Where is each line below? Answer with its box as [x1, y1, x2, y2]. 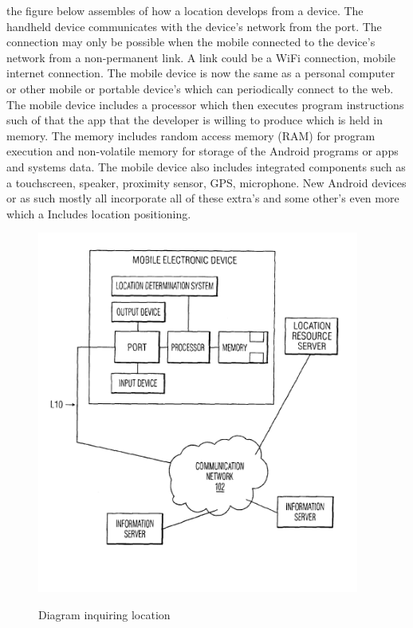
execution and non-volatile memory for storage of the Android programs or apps [6, 143, 399, 159]
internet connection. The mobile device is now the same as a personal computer [6, 65, 395, 81]
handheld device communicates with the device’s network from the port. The [6, 18, 382, 34]
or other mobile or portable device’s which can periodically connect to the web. [6, 80, 394, 96]
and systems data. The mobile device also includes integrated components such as [6, 158, 406, 175]
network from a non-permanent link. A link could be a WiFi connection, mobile [6, 49, 396, 65]
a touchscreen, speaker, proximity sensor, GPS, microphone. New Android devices [6, 174, 407, 190]
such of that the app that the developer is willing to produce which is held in [6, 112, 383, 128]
